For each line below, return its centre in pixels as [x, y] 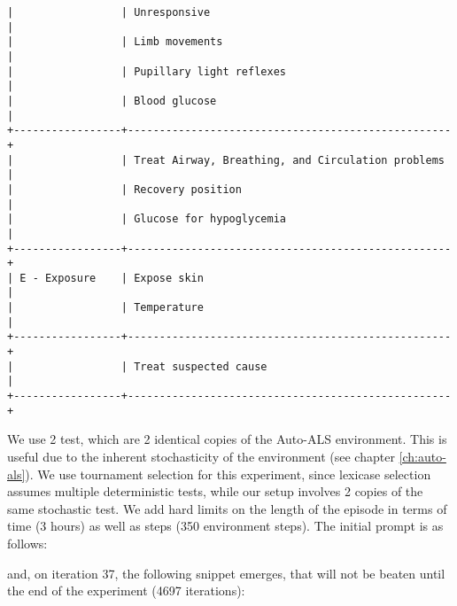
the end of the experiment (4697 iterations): [126, 590]
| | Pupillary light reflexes [147, 71]
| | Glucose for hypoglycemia [147, 219]
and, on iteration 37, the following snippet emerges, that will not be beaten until [226, 573]
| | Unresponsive [109, 12]
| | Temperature [105, 308]
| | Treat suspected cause [137, 366]
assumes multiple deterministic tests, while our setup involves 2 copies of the [215, 491]
